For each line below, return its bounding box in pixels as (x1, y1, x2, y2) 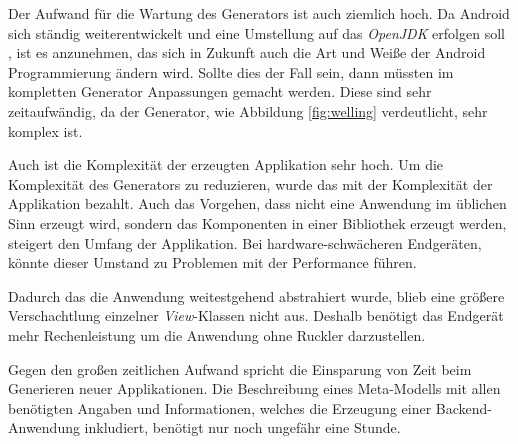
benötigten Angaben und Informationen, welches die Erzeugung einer (8, 397, 432, 418)
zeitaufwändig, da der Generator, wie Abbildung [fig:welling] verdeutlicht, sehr (8, 100, 488, 121)
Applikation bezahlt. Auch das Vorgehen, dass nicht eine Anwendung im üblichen (8, 193, 507, 214)
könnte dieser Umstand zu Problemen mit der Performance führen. (8, 252, 417, 273)
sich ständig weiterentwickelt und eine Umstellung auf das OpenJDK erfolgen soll (8, 22, 505, 43)
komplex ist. (8, 120, 83, 141)
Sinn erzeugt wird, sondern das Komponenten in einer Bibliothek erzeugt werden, (8, 212, 507, 233)
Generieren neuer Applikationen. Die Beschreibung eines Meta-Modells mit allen (8, 378, 501, 399)
